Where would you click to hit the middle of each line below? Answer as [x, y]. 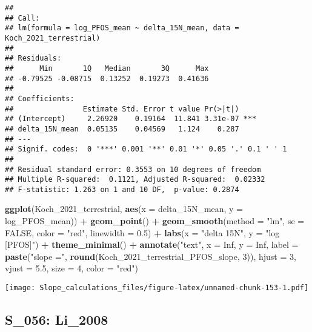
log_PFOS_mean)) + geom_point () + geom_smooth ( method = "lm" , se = [155, 221]
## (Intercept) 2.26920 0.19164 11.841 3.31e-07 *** [131, 119]
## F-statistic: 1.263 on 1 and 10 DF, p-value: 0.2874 [122, 189]
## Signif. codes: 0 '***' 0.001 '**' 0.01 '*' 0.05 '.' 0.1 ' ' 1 [146, 149]
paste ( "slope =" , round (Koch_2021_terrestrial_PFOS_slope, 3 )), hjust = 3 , [151, 256]
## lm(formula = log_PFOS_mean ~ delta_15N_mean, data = [122, 28]
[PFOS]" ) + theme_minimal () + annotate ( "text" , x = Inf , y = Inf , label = [152, 244]
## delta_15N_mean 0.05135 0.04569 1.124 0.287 [122, 129]
